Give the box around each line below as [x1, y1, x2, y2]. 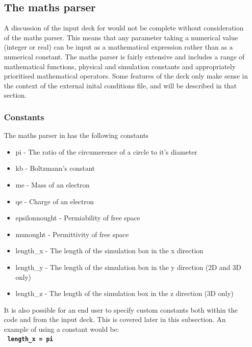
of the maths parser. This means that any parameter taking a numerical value [4, 32, 238, 42]
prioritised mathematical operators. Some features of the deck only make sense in [4, 71, 248, 81]
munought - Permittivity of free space [15, 229, 129, 239]
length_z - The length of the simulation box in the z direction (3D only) [15, 288, 234, 298]
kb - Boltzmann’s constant [15, 163, 95, 173]
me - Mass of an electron [15, 179, 90, 189]
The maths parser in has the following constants [4, 130, 149, 140]
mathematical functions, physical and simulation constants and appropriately [4, 61, 236, 71]
